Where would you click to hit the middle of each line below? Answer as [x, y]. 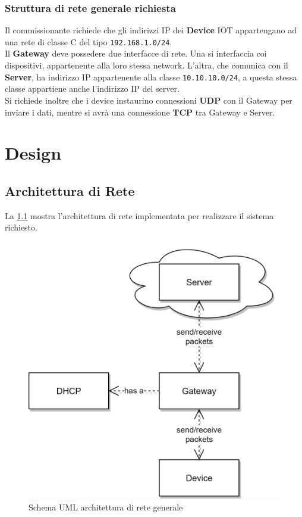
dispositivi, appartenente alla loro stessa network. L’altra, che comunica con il [147, 65]
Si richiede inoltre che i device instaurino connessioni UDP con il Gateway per [149, 100]
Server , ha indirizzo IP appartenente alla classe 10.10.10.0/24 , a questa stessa [151, 77]
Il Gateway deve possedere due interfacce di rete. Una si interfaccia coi [136, 53]
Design [33, 153]
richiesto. [21, 227]
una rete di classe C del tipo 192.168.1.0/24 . [89, 41]
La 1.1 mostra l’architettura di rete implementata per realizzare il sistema [139, 215]
